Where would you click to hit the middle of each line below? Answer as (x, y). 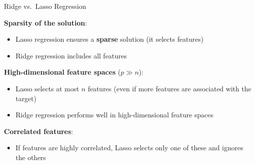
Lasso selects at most (47, 88)
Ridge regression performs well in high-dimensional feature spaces (114, 115)
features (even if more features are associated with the (170, 88)
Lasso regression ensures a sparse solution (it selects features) (110, 39)
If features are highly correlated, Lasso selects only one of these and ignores (129, 148)
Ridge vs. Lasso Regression (45, 6)
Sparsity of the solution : (46, 22)
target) (26, 98)
